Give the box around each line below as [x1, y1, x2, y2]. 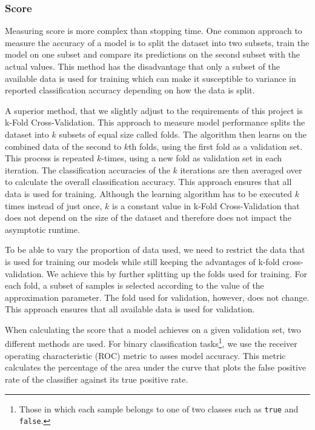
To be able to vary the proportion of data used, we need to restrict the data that [5, 243, 305, 256]
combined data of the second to [5, 139, 122, 152]
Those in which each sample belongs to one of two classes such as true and [19, 402, 299, 415]
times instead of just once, [5, 199, 102, 212]
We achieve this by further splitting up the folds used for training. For [46, 267, 307, 280]
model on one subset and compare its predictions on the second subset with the [5, 48, 300, 61]
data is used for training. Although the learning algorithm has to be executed [5, 187, 293, 200]
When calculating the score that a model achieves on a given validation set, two [5, 323, 301, 335]
